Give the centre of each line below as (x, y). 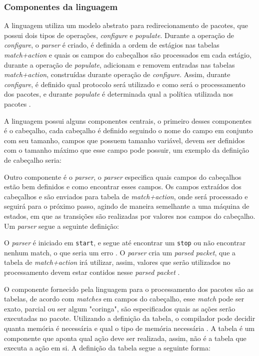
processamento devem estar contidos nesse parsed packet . (92, 272)
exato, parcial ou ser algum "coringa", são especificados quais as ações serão (120, 308)
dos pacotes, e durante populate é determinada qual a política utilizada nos (119, 94)
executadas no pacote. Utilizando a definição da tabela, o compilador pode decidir (130, 318)
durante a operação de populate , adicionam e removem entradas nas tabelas (119, 64)
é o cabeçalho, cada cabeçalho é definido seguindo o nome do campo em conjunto (128, 130)
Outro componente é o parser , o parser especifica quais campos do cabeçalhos (123, 176)
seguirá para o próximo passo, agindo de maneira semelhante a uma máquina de (127, 206)
